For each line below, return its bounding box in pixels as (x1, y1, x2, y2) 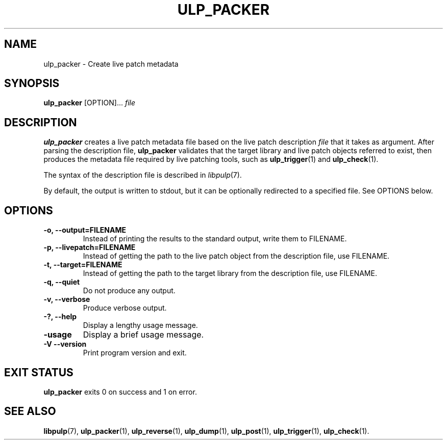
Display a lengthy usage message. (83, 321, 198, 330)
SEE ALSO (4, 405, 56, 418)
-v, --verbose (43, 295, 90, 304)
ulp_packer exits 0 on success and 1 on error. (43, 387, 197, 396)
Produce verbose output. (83, 303, 167, 313)
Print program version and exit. (83, 348, 187, 357)
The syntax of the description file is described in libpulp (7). (43, 171, 242, 180)
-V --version (43, 340, 87, 349)
